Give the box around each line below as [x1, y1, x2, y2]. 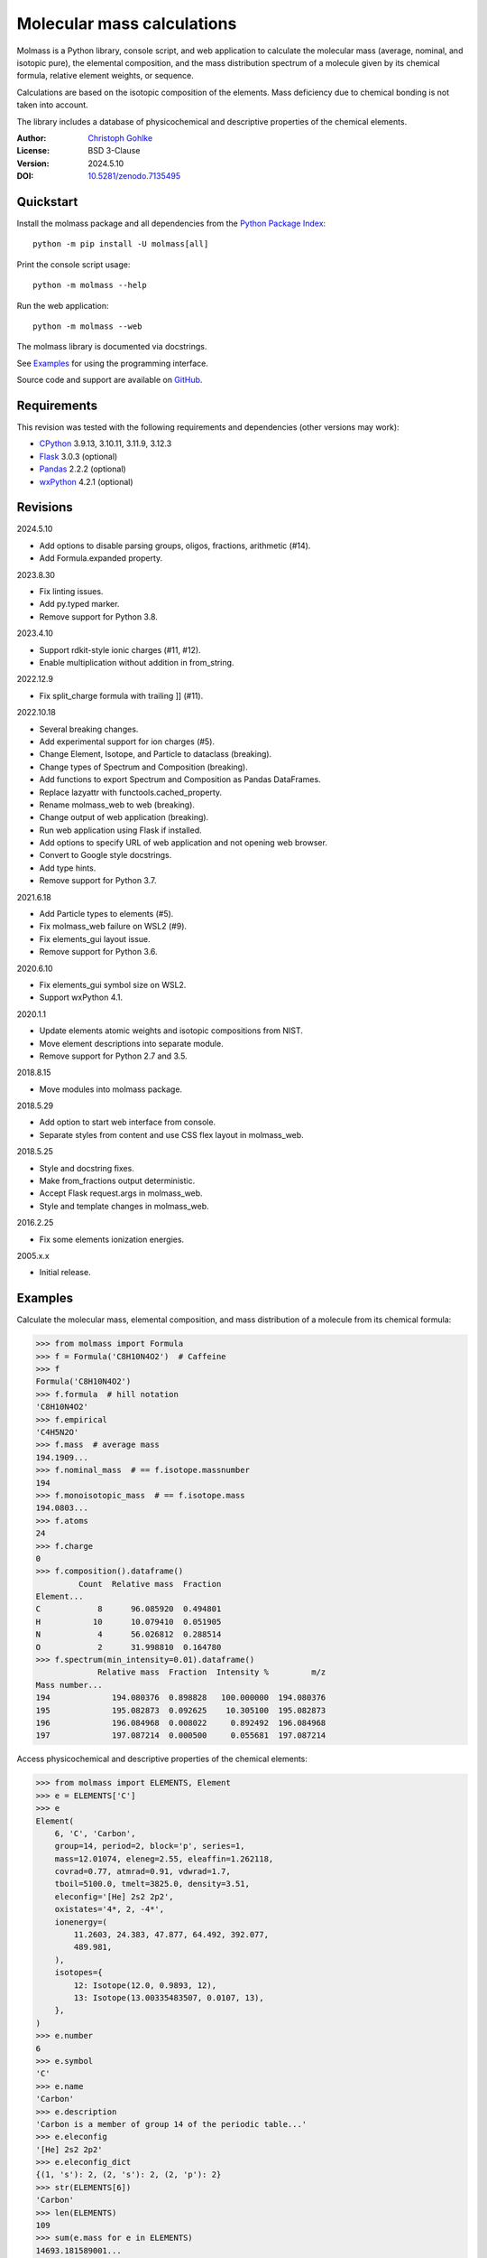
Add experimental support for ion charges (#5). [39, 736, 216, 747]
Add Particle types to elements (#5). [39, 909, 174, 919]
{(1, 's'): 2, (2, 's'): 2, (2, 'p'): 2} [35, 2169, 222, 2180]
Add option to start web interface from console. [39, 1116, 216, 1128]
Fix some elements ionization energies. [39, 1234, 185, 1245]
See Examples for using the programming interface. [16, 358, 209, 369]
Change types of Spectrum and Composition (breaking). [39, 761, 248, 772]
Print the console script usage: [16, 258, 131, 270]
